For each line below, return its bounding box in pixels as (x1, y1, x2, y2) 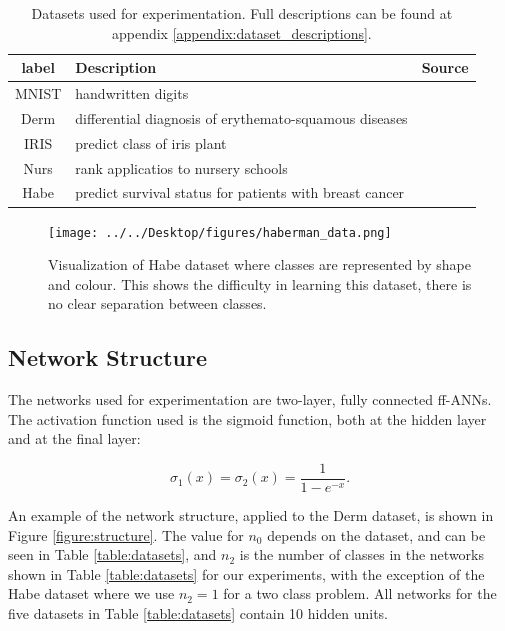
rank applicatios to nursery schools (75, 157, 288, 178)
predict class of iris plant (75, 132, 227, 153)
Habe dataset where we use (8, 583, 175, 604)
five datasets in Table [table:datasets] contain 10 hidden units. (8, 602, 388, 623)
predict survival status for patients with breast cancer (75, 182, 405, 203)
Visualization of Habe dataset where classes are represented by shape (48, 254, 471, 275)
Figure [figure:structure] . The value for (8, 524, 244, 545)
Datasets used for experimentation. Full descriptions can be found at (31, 3, 453, 23)
